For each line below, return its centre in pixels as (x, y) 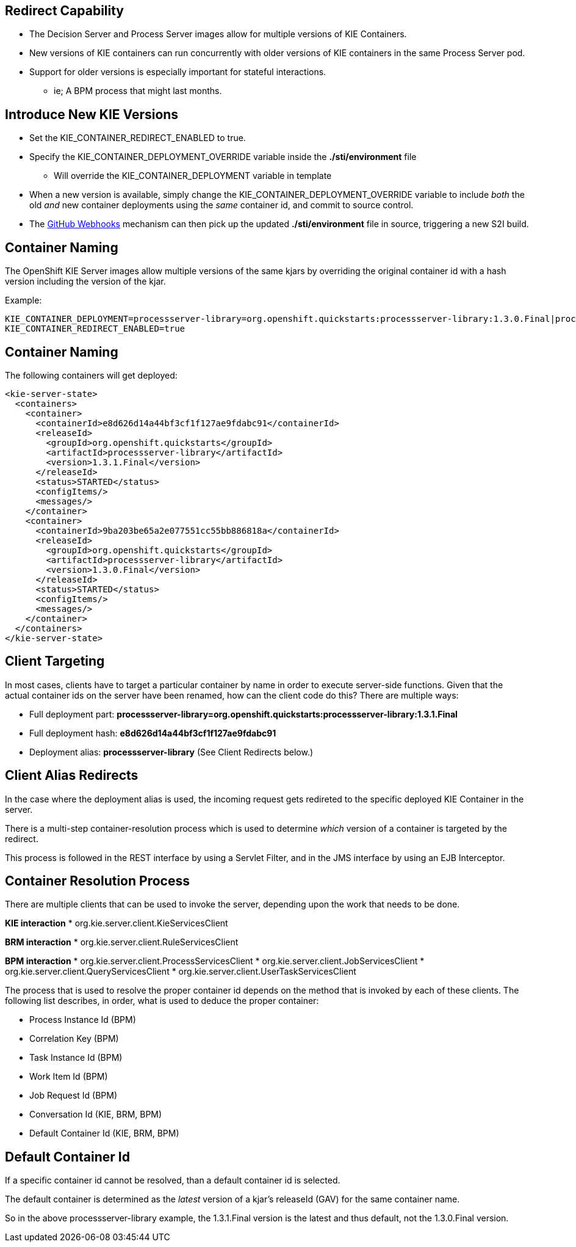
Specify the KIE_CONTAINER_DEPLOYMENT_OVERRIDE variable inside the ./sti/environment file (223, 157)
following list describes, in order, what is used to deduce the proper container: (162, 1001)
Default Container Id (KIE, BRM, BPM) (104, 1133)
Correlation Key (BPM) (74, 1039)
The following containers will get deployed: (91, 375)
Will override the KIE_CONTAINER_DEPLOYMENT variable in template (193, 176)
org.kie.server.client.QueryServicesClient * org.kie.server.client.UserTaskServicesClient (181, 972)
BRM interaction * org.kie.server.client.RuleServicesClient (122, 942)
